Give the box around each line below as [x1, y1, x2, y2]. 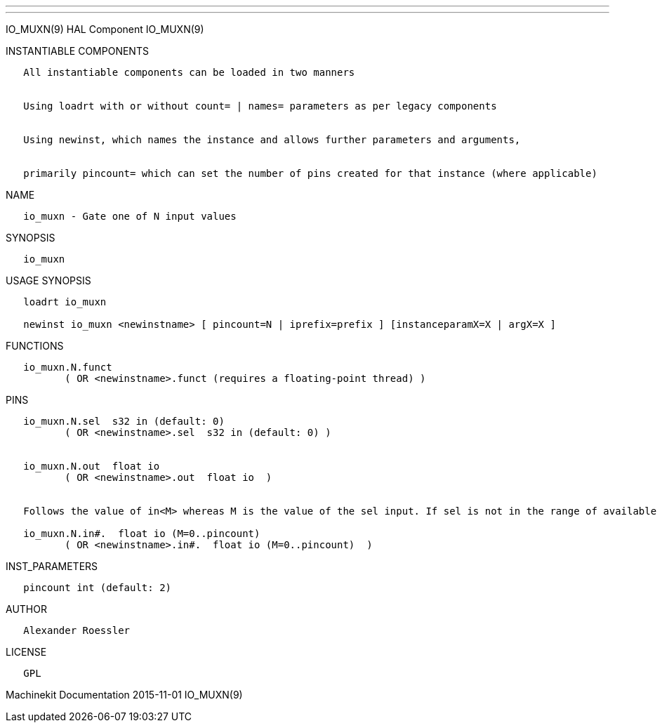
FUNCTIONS [6, 340, 64, 352]
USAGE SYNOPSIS [6, 274, 91, 286]
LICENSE [6, 646, 47, 658]
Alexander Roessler [23, 625, 131, 636]
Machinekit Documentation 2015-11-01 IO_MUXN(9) [6, 689, 243, 701]
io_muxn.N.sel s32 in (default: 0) [23, 416, 225, 427]
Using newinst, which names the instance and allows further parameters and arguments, [23, 134, 521, 145]
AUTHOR [6, 603, 47, 615]
